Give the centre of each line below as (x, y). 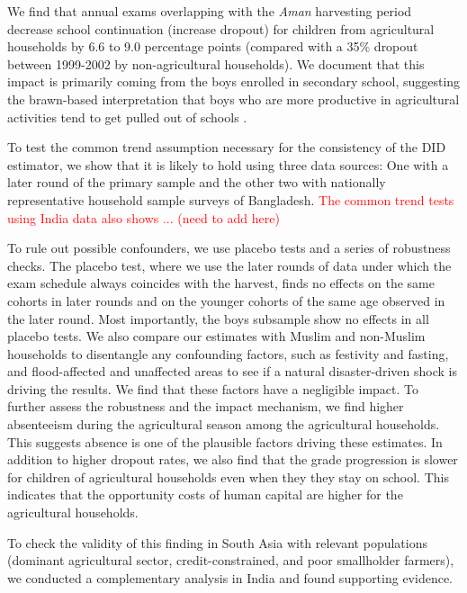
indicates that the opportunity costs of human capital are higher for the (205, 494)
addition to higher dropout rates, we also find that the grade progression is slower (233, 459)
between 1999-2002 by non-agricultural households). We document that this (216, 63)
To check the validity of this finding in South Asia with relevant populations (217, 542)
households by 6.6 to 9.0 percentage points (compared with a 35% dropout (213, 46)
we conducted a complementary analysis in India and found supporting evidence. (230, 577)
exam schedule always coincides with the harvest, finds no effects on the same (221, 283)
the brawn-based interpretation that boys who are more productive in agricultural (233, 99)
